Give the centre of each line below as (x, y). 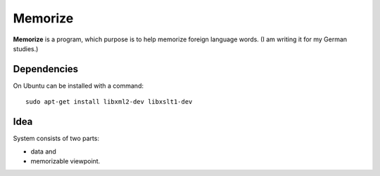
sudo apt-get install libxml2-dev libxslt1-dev (109, 102)
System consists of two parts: (56, 138)
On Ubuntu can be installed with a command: (78, 86)
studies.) (26, 48)
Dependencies (46, 69)
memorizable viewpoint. (65, 161)
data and (43, 151)
